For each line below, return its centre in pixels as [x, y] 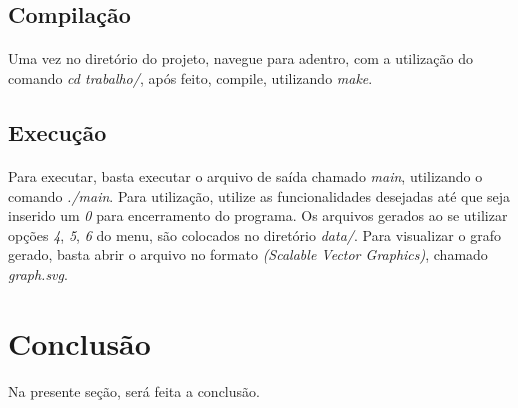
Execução [57, 131]
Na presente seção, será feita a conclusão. [134, 390]
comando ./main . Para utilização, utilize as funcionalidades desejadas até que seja [259, 195]
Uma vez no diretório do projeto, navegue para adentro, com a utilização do [240, 58]
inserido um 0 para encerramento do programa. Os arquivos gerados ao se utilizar [258, 215]
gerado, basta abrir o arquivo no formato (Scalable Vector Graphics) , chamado [248, 254]
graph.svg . [38, 273]
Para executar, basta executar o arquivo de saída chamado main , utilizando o [245, 175]
